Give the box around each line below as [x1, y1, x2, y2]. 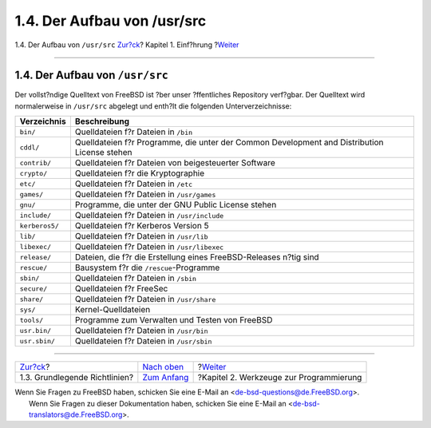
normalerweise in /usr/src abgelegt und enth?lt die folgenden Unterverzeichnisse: [14, 101, 292, 111]
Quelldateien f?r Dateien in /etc [74, 178, 193, 189]
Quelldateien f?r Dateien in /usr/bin [74, 325, 208, 336]
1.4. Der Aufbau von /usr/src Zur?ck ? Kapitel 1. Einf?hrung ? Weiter [14, 40, 239, 50]
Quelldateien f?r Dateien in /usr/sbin [74, 335, 212, 347]
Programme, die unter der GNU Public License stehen [74, 200, 277, 211]
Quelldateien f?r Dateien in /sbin [74, 272, 197, 283]
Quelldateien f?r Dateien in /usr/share [74, 294, 216, 305]
